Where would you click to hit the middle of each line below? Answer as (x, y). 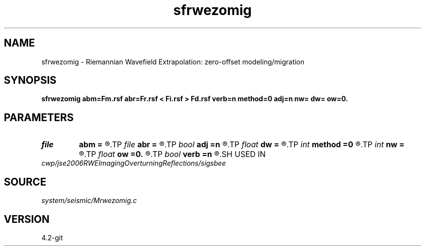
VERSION (27, 219)
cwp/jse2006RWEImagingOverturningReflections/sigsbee (134, 163)
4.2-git (52, 237)
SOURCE (25, 182)
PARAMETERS (39, 117)
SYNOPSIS (30, 80)
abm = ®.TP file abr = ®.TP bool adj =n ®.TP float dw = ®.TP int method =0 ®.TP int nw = (242, 145)
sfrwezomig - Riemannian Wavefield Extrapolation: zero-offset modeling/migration (173, 62)
